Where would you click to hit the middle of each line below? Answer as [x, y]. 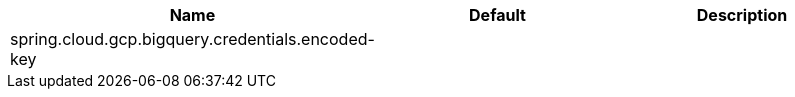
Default [497, 15]
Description [742, 15]
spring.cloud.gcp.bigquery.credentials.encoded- [192, 39]
